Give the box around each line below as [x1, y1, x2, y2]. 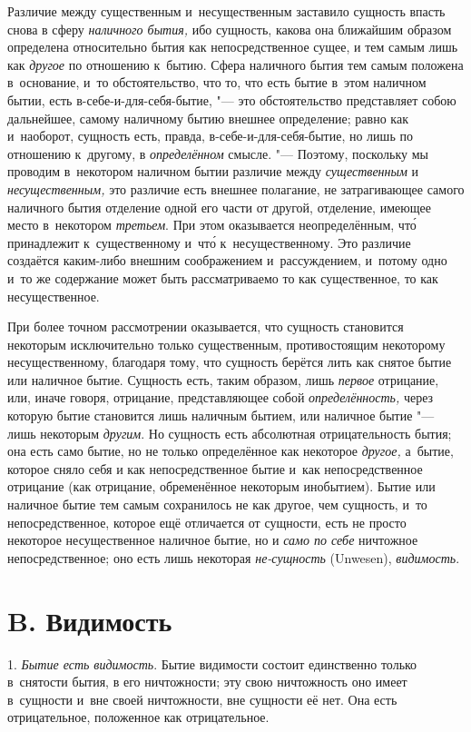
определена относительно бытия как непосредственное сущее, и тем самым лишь [7, 37, 458, 56]
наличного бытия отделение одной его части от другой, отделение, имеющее [7, 197, 431, 216]
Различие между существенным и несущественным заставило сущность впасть [7, 2, 446, 20]
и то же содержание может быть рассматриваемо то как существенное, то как [7, 268, 438, 287]
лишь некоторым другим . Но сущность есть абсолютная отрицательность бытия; [7, 423, 452, 442]
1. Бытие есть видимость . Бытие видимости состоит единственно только [7, 654, 417, 673]
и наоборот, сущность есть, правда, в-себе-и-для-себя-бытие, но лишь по [7, 126, 413, 145]
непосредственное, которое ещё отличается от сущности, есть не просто [7, 512, 407, 531]
